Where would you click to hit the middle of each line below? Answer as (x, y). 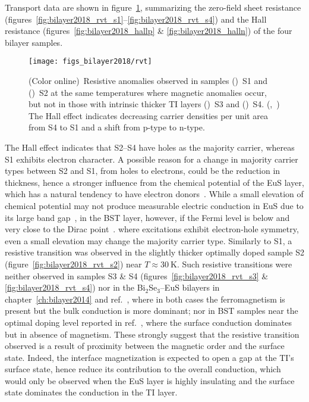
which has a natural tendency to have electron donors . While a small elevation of (154, 194)
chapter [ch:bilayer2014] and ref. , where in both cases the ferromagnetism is (145, 299)
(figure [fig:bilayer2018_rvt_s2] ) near (73, 264)
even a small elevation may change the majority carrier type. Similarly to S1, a (149, 240)
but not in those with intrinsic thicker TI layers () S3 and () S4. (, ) (154, 104)
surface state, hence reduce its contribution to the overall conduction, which (143, 369)
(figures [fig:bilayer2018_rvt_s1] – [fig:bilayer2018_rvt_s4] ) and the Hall (136, 19)
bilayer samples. (34, 42)
